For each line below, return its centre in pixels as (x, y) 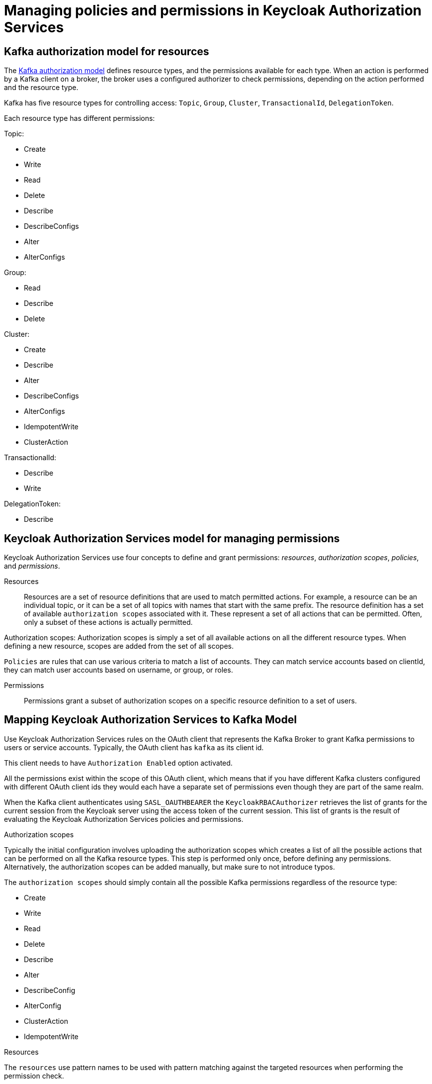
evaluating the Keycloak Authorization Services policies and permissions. (124, 819)
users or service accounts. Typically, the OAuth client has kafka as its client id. (134, 747)
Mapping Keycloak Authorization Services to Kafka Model (150, 720)
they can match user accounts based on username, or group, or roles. (119, 670)
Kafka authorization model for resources (107, 51)
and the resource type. (41, 88)
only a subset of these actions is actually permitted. (108, 622)
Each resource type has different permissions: (80, 118)
